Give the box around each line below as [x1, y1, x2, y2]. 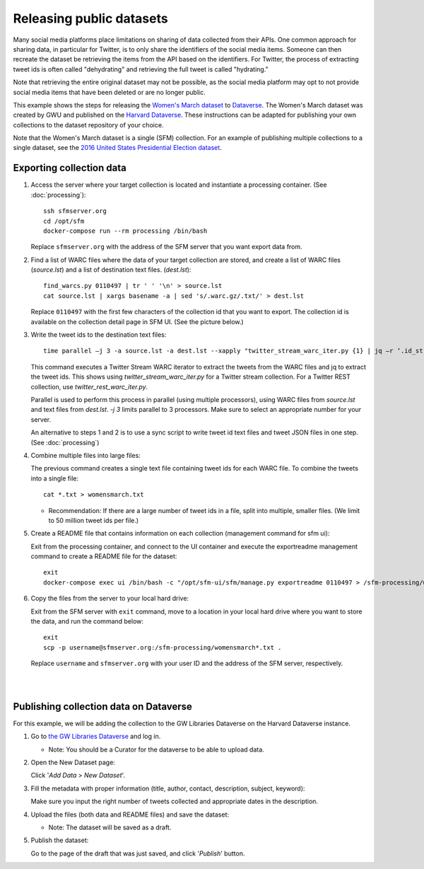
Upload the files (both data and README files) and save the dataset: [30, 810, 230, 819]
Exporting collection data [13, 162, 126, 174]
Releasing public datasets [13, 11, 169, 26]
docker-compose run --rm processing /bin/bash [43, 226, 208, 235]
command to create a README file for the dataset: [30, 552, 177, 560]
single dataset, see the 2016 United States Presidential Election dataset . [13, 144, 222, 152]
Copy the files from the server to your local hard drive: [30, 594, 189, 603]
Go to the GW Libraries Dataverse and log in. [30, 732, 161, 741]
